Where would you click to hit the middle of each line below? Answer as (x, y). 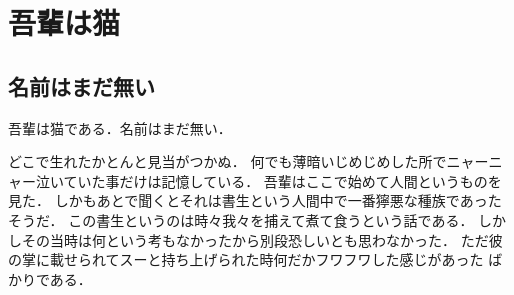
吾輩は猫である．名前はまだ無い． (120, 127)
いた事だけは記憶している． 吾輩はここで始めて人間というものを (289, 180)
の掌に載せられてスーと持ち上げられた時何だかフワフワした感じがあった (246, 259)
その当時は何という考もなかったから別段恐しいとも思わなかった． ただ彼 (262, 239)
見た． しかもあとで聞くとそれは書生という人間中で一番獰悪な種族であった (255, 200)
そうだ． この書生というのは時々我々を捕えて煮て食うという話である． (241, 219)
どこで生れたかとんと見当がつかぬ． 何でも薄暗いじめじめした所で (227, 161)
